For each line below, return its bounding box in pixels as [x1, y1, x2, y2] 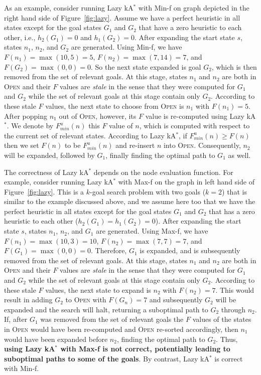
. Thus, [216, 333, 238, 344]
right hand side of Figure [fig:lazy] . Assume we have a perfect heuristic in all [4, 12, 240, 23]
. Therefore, [91, 245, 127, 256]
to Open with [65, 294, 106, 305]
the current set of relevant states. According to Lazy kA [4, 130, 176, 140]
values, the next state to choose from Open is [45, 100, 184, 111]
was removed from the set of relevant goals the [40, 314, 184, 324]
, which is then [211, 61, 257, 72]
